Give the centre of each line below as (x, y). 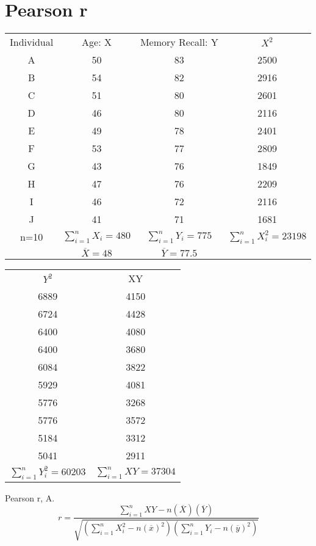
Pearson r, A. (30, 497)
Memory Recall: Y (179, 42)
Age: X (97, 42)
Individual (32, 42)
